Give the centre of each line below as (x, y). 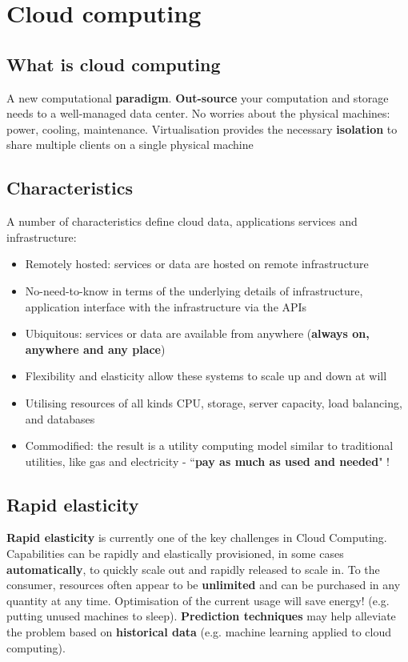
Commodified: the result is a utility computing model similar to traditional (209, 445)
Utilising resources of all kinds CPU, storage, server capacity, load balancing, (214, 402)
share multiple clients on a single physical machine (130, 144)
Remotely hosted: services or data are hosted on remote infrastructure (197, 264)
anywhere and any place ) (95, 349)
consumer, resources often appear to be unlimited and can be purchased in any (204, 585)
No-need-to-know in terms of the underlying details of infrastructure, (194, 290)
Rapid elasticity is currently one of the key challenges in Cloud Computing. (197, 538)
